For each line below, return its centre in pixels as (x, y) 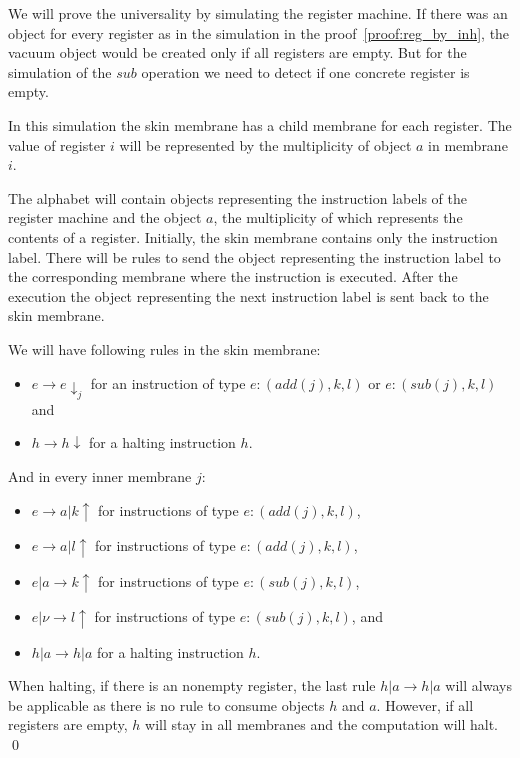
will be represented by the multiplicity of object (265, 144)
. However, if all (425, 704)
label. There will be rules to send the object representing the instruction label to (254, 256)
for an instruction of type (168, 382)
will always (478, 685)
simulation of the (60, 71)
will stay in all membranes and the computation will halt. (321, 724)
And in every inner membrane (100, 475)
